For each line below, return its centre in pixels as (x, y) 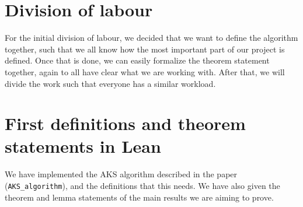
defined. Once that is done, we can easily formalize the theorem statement (137, 60)
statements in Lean (83, 146)
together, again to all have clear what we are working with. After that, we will (145, 71)
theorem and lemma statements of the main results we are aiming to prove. (139, 197)
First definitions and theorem (125, 123)
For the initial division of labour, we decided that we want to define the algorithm (151, 38)
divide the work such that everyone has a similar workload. (110, 83)
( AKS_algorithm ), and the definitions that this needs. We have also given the (142, 185)
